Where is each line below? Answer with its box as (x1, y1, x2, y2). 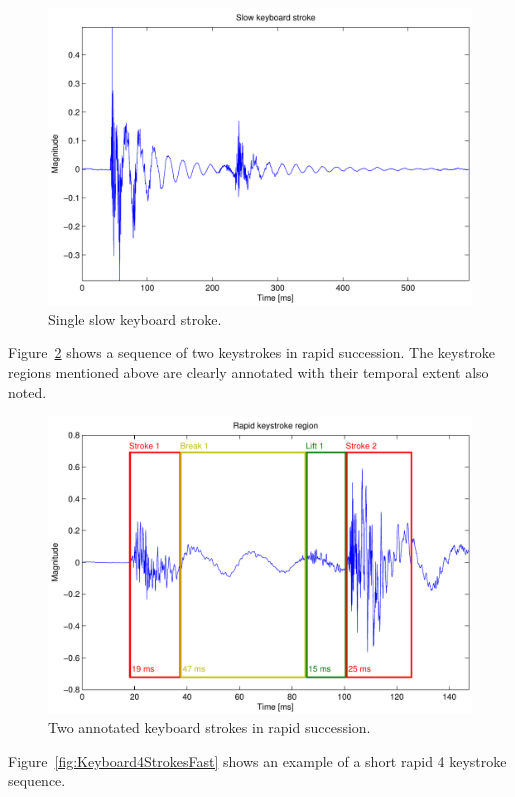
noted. (8, 381, 47, 402)
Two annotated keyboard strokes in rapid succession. (48, 717, 371, 738)
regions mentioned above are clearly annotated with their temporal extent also (8, 362, 489, 383)
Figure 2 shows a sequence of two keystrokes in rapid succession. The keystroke (8, 342, 496, 363)
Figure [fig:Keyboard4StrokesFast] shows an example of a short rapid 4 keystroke (8, 750, 507, 771)
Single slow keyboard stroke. (48, 308, 222, 329)
